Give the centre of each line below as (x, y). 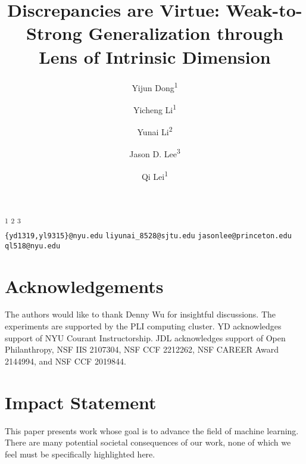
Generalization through (186, 33)
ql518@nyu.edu (33, 246)
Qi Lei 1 (155, 175)
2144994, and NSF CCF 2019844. (65, 361)
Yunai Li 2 (155, 131)
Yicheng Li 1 (155, 108)
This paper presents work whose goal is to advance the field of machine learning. (152, 430)
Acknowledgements (84, 286)
